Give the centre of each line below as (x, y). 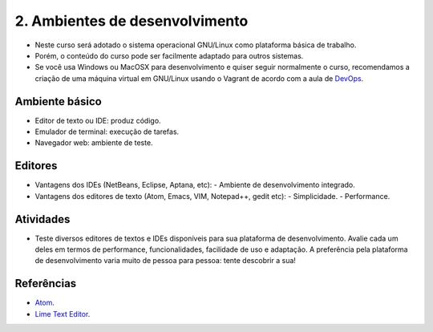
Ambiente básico (58, 101)
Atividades (42, 219)
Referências (46, 283)
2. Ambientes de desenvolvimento (132, 21)
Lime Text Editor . (63, 314)
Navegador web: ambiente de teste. (94, 143)
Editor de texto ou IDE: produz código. (98, 120)
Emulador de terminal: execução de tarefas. (107, 132)
